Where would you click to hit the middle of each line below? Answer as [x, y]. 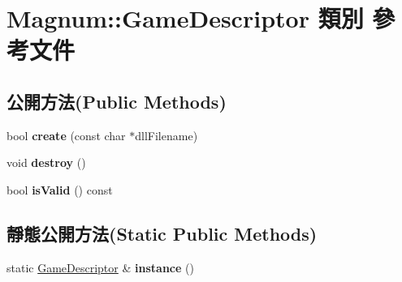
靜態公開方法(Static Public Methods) [162, 233]
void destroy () [46, 162]
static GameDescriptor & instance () [100, 267]
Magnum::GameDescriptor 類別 [185, 18]
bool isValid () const [60, 189]
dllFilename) [166, 135]
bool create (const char [66, 135]
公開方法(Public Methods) [117, 101]
